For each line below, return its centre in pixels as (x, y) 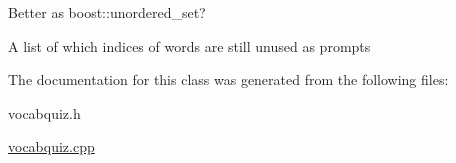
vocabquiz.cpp (51, 146)
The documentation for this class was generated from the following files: (228, 79)
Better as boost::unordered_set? (107, 12)
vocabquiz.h (44, 112)
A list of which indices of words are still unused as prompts (189, 45)
